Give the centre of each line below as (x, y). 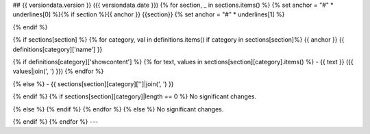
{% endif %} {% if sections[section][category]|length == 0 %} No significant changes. (135, 96)
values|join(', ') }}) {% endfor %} (58, 71)
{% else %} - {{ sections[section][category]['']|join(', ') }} (93, 84)
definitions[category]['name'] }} (58, 49)
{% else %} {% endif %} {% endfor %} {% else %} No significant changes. (118, 109)
